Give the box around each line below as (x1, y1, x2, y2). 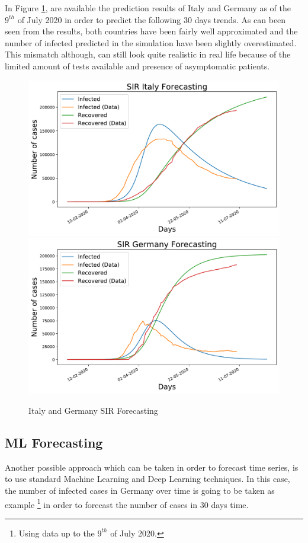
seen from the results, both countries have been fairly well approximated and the (5, 25, 298, 37)
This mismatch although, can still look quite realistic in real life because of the (5, 48, 291, 60)
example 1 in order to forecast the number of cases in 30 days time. (5, 496, 249, 510)
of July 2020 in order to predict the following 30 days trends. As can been (17, 13, 286, 25)
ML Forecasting (5, 433, 103, 451)
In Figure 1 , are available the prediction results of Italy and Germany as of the (5, 2, 291, 14)
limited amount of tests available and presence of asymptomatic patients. (5, 59, 270, 72)
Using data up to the (18, 526, 95, 539)
